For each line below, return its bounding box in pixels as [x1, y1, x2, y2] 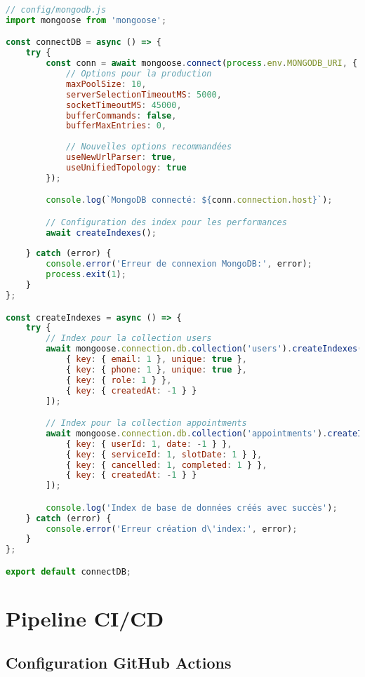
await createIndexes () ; [46, 227, 157, 238]
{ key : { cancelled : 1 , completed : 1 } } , [65, 460, 267, 470]
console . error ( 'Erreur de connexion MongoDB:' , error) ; [46, 259, 312, 269]
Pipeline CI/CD [6, 603, 164, 632]
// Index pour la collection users [46, 333, 212, 344]
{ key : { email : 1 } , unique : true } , [65, 354, 247, 364]
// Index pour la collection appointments [46, 418, 247, 429]
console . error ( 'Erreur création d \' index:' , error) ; [46, 523, 298, 534]
